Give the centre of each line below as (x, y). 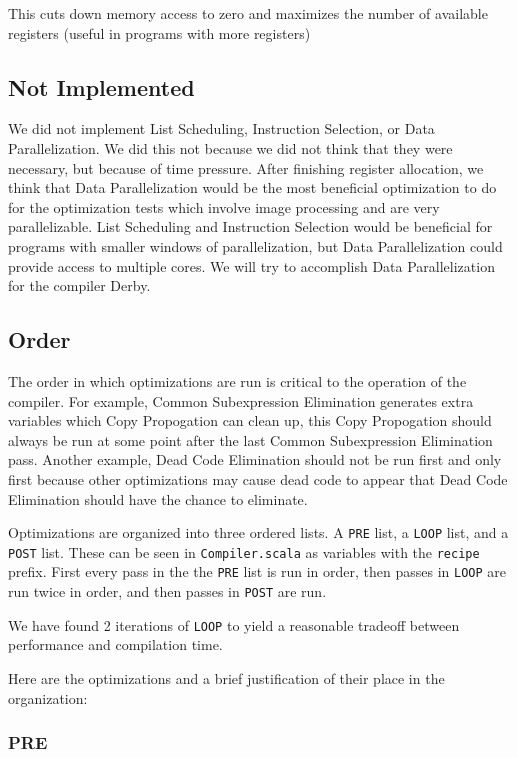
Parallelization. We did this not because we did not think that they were (230, 147)
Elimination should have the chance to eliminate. (158, 498)
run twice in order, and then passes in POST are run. (167, 591)
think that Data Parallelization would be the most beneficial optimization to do (252, 187)
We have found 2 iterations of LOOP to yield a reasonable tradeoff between (234, 624)
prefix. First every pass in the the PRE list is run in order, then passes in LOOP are (257, 571)
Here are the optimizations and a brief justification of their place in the (226, 677)
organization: (48, 697)
